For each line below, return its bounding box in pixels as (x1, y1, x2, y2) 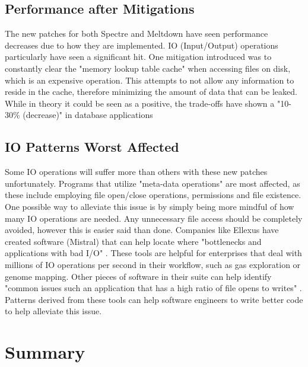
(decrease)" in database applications (23, 108, 153, 121)
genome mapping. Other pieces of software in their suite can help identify (5, 270, 272, 282)
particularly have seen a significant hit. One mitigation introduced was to (5, 50, 272, 63)
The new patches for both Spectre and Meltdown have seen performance (5, 27, 268, 40)
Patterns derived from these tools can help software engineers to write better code (5, 293, 303, 305)
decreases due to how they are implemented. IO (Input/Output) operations (5, 39, 278, 51)
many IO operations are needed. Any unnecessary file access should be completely (5, 212, 303, 224)
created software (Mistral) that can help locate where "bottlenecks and (5, 235, 262, 247)
